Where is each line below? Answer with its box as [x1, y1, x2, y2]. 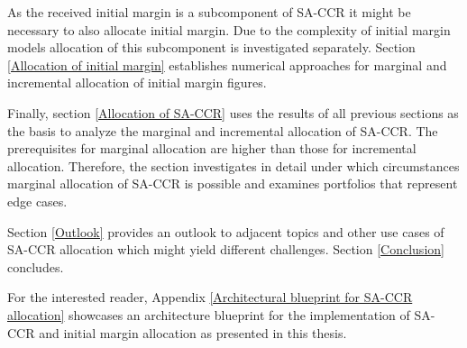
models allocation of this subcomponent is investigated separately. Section [7, 38, 416, 57]
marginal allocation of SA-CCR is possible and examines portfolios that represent [7, 174, 458, 193]
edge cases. [7, 191, 68, 210]
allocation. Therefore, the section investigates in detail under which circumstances [7, 156, 460, 175]
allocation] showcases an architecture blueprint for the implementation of [7, 305, 410, 324]
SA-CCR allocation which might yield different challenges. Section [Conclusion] [7, 240, 444, 259]
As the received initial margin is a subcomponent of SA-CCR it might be [7, 3, 411, 21]
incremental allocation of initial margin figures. [7, 73, 267, 92]
